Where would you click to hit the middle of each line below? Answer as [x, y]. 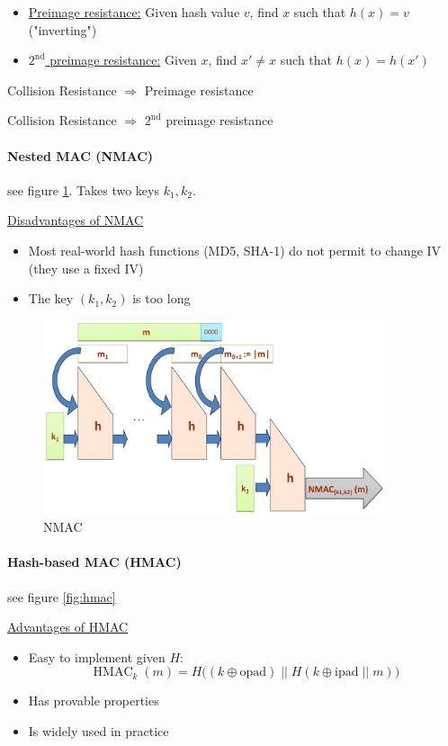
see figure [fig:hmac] [62, 596]
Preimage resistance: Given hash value [134, 12]
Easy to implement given [97, 656]
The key [51, 298]
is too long [161, 298]
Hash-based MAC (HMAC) [94, 562]
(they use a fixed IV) [86, 268]
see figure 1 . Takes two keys [83, 189]
